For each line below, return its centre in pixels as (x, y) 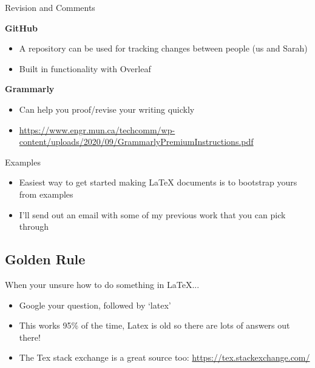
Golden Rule (45, 259)
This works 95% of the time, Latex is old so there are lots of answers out (154, 325)
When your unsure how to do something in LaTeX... (102, 284)
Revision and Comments (50, 7)
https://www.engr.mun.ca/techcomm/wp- (97, 129)
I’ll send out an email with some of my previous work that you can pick (152, 214)
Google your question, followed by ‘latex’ (95, 305)
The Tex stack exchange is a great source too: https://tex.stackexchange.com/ (164, 357)
